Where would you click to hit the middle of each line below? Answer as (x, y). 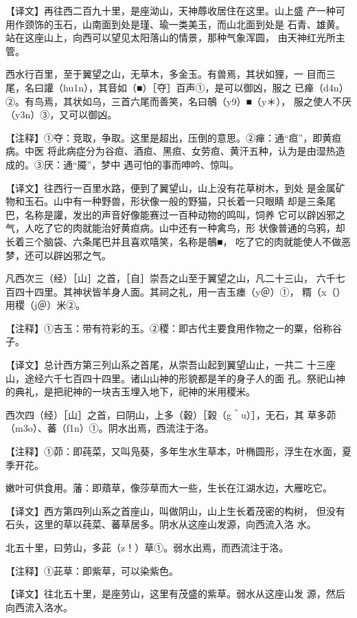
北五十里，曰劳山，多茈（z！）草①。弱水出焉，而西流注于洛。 (147, 547)
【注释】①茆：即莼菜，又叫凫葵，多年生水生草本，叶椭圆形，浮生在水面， (174, 451)
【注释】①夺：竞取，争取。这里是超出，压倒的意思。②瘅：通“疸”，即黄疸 (174, 137)
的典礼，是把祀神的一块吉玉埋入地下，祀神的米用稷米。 (130, 391)
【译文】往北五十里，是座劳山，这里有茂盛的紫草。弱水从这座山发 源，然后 (175, 594)
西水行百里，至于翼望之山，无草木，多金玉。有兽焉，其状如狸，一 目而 (166, 74)
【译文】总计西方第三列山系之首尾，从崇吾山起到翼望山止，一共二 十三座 (171, 365)
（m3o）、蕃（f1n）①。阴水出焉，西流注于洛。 (110, 428)
